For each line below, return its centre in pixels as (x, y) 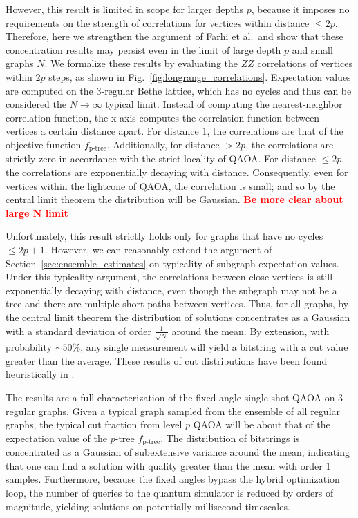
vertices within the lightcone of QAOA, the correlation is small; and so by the (170, 185)
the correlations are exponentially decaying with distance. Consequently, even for (177, 172)
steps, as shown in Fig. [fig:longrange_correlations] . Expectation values (200, 76)
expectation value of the (56, 438)
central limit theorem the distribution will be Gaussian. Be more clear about (175, 199)
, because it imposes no (300, 9)
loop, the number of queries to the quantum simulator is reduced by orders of (170, 493)
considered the (36, 104)
